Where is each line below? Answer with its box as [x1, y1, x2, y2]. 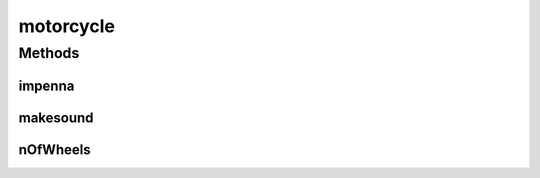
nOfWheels [18, 141, 91, 158]
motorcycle [18, 15, 115, 37]
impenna [18, 77, 75, 94]
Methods [18, 44, 80, 62]
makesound [18, 109, 94, 126]
